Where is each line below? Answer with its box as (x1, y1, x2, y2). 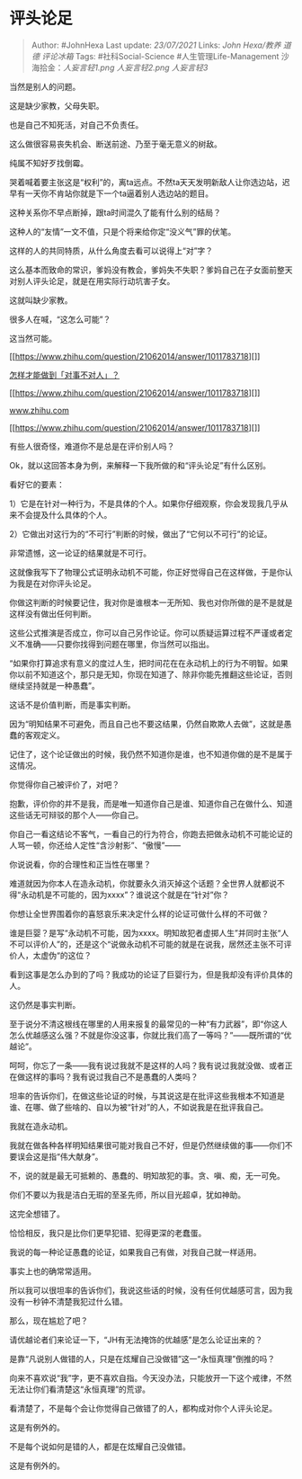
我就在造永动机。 (9, 1120, 73, 1131)
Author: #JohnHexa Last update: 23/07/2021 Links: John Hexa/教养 (31, 40, 281, 50)
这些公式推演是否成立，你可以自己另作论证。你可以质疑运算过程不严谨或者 (9, 627, 285, 638)
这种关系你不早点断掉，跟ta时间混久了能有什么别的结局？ (9, 207, 222, 218)
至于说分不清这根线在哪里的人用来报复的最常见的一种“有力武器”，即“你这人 (9, 1018, 288, 1029)
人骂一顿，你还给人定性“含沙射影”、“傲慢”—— (9, 840, 182, 851)
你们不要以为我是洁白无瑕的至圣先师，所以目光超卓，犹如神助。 (9, 1189, 245, 1200)
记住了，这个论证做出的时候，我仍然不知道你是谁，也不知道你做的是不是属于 (9, 748, 293, 760)
